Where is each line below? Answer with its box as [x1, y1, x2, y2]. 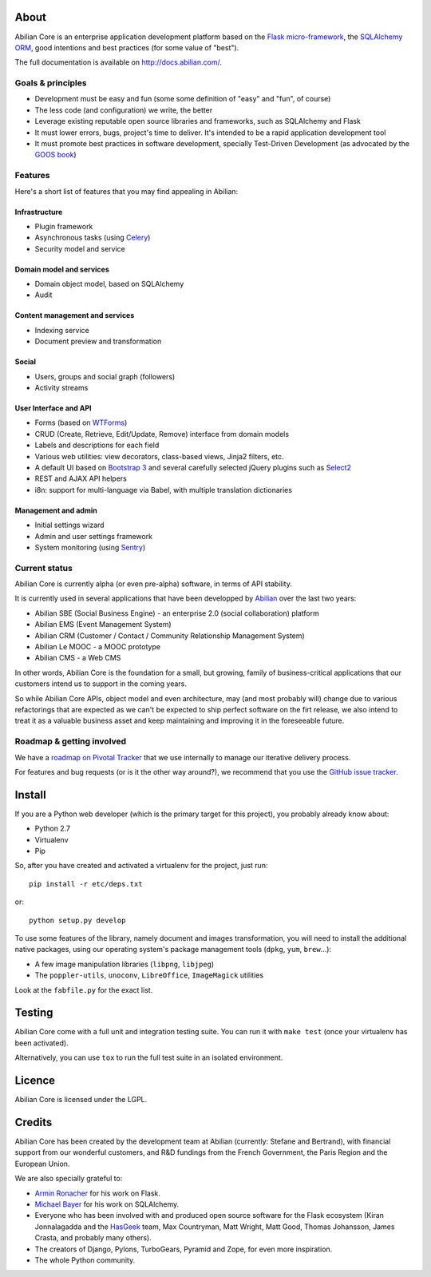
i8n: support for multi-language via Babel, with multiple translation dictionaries [34, 485, 293, 494]
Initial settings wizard [34, 520, 105, 530]
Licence [14, 1074, 56, 1088]
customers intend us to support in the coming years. [14, 679, 188, 688]
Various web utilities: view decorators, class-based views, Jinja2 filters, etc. [34, 451, 284, 461]
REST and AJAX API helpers [34, 474, 128, 483]
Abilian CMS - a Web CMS [34, 653, 121, 663]
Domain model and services [14, 264, 109, 274]
